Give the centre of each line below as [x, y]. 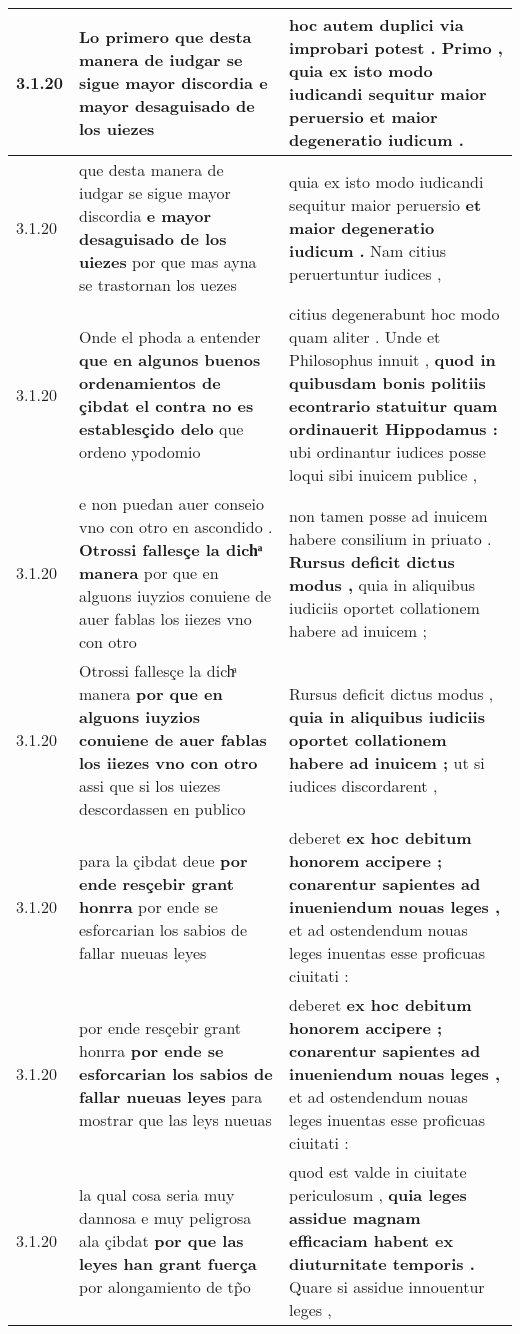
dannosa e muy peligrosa [165, 1217]
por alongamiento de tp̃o [165, 1286]
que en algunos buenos [170, 359]
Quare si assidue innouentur [387, 1286]
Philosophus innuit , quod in [392, 359]
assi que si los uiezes [150, 785]
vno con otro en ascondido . [176, 526]
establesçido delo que [161, 428]
